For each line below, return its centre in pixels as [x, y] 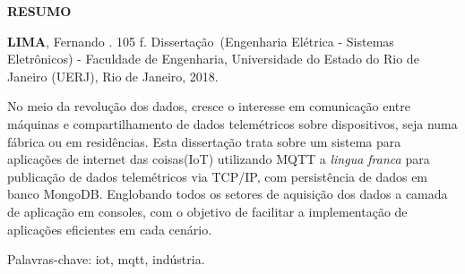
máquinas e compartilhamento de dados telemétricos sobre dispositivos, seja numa [232, 123]
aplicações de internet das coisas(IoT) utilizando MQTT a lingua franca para [219, 159]
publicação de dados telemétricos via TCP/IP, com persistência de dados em [218, 176]
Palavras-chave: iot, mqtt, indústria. [106, 259]
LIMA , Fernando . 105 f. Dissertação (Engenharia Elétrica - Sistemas [201, 41]
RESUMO [39, 11]
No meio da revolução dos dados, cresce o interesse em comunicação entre [209, 106]
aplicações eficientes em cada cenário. [110, 229]
